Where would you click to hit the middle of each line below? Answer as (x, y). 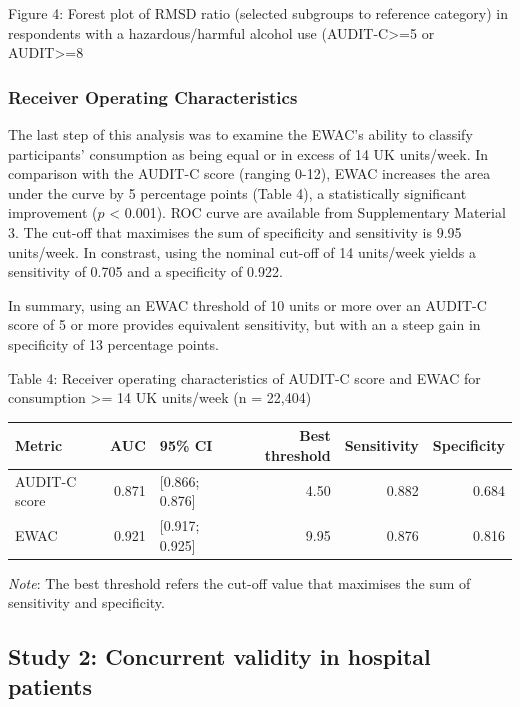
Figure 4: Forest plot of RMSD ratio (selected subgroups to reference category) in (258, 13)
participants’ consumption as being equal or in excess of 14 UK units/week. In (248, 153)
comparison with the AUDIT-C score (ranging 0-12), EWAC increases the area (249, 173)
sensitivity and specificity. (86, 602)
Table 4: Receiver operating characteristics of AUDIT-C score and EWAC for (244, 377)
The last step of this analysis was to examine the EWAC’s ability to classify (240, 134)
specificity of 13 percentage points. (113, 343)
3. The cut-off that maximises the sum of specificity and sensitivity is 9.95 (235, 231)
